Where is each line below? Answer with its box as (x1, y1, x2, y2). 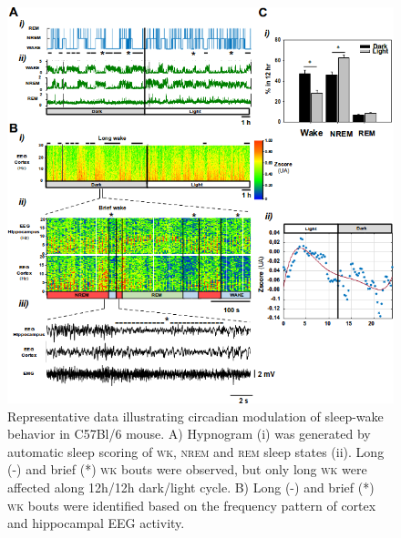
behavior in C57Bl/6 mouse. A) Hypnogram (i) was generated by (7, 424, 371, 443)
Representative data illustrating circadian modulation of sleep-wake (7, 406, 384, 425)
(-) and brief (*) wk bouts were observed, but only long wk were (7, 460, 367, 479)
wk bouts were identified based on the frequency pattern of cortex (7, 495, 376, 514)
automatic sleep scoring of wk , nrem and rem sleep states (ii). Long (7, 442, 385, 461)
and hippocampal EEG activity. (7, 513, 185, 533)
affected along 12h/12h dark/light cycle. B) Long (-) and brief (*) (7, 477, 375, 496)
